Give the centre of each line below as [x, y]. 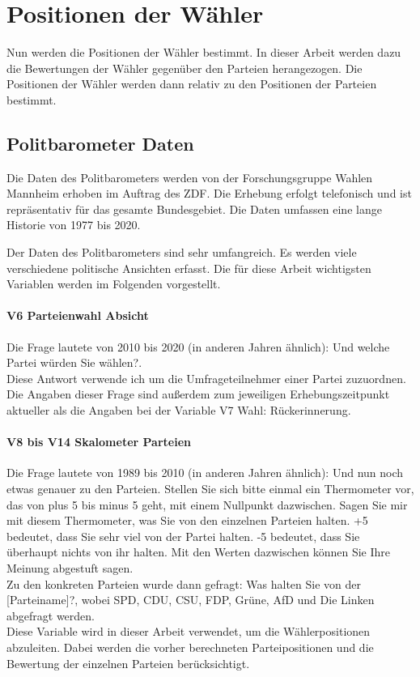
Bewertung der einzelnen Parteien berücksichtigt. [128, 663]
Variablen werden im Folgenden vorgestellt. [114, 284]
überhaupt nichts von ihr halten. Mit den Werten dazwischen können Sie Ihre [199, 552]
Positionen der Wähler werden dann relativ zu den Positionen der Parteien [192, 84]
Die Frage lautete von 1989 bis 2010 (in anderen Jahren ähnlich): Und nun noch [205, 473]
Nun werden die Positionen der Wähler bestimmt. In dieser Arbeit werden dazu [204, 52]
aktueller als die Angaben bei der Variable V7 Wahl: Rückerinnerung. [179, 410]
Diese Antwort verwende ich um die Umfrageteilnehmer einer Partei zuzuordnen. [206, 378]
